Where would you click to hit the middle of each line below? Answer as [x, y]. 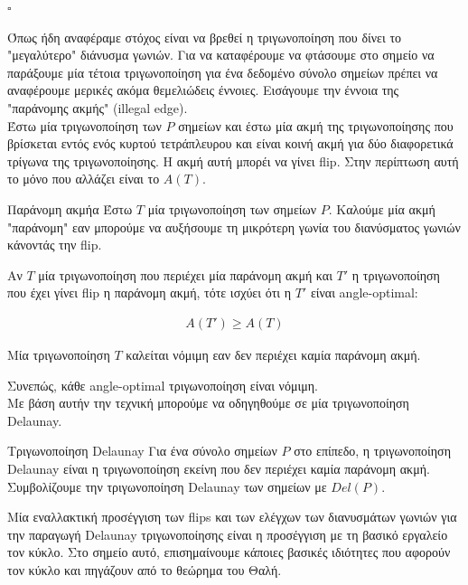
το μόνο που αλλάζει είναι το [84, 179]
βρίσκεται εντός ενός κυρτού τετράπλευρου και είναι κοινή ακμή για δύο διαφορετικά [230, 143]
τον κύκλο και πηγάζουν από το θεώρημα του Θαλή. [145, 569]
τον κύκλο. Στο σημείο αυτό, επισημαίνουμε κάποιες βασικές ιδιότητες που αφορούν [229, 552]
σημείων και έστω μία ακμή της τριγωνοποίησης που [316, 125]
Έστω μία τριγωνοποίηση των [84, 125]
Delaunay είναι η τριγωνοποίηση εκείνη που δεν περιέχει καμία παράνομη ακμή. [219, 468]
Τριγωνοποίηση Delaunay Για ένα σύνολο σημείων [142, 451]
